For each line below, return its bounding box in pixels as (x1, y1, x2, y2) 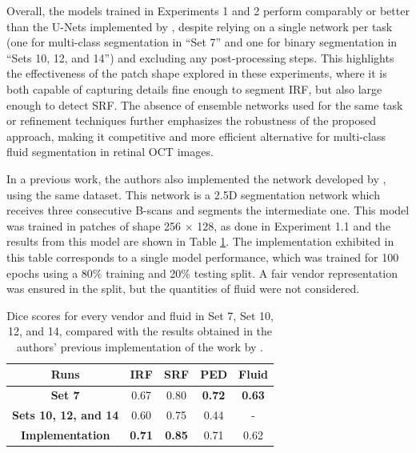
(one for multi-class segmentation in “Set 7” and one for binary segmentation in (6, 34, 398, 50)
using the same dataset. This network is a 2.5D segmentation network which (6, 186, 380, 202)
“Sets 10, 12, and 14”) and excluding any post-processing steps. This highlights (6, 49, 394, 66)
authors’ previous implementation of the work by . (17, 338, 263, 355)
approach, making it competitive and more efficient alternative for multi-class (6, 127, 386, 144)
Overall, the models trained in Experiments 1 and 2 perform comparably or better (6, 2, 410, 18)
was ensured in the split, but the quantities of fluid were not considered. (6, 280, 360, 297)
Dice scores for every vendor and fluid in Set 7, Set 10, (6, 307, 274, 323)
